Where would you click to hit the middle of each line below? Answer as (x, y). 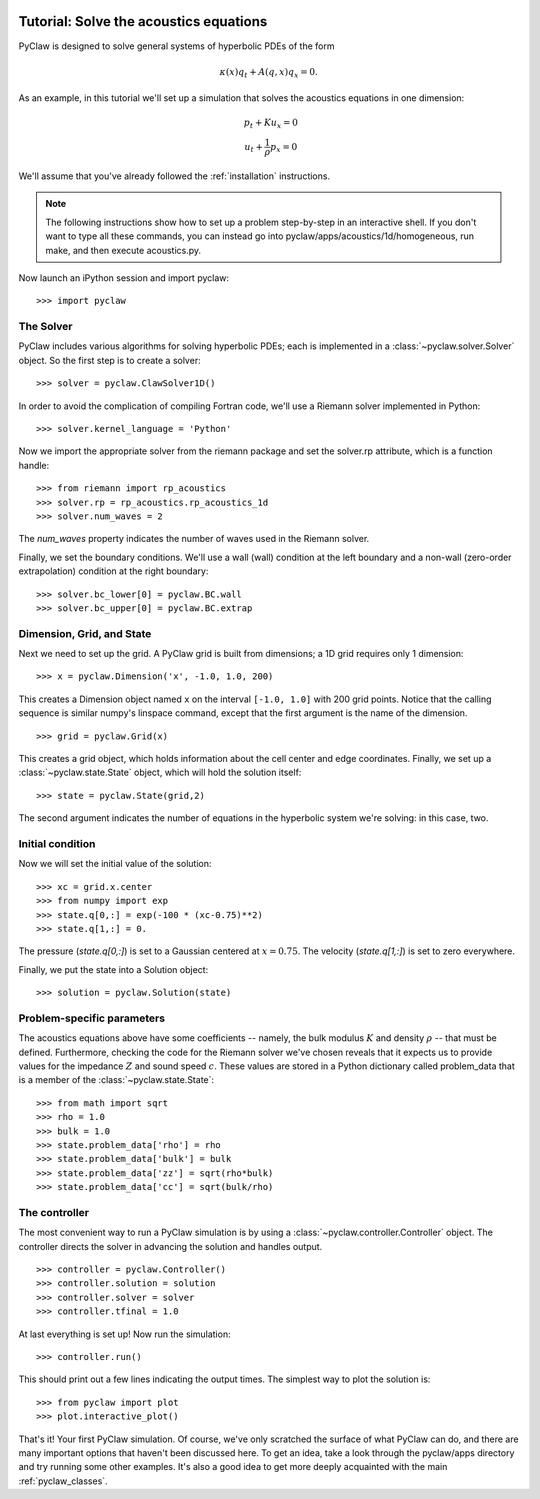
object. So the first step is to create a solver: (109, 360)
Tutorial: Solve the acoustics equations (143, 21)
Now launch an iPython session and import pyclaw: (124, 277)
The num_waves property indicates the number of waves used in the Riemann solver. (194, 539)
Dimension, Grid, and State (85, 633)
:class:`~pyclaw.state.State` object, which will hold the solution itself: (160, 772)
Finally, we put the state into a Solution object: (113, 969)
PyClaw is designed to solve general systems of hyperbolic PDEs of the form (176, 46)
